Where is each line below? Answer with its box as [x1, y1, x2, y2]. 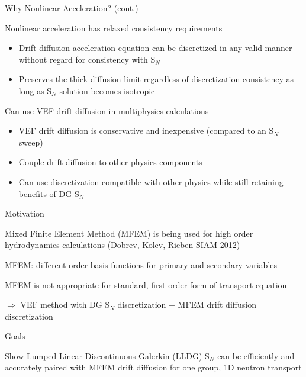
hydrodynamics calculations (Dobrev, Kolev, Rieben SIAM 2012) [5, 239, 240, 251]
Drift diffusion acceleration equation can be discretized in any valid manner [18, 41, 292, 54]
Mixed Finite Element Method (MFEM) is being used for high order [5, 227, 253, 239]
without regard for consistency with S [18, 53, 156, 65]
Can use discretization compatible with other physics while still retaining [18, 175, 284, 188]
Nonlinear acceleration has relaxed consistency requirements [5, 21, 223, 34]
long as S [18, 84, 52, 96]
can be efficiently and [217, 349, 295, 362]
